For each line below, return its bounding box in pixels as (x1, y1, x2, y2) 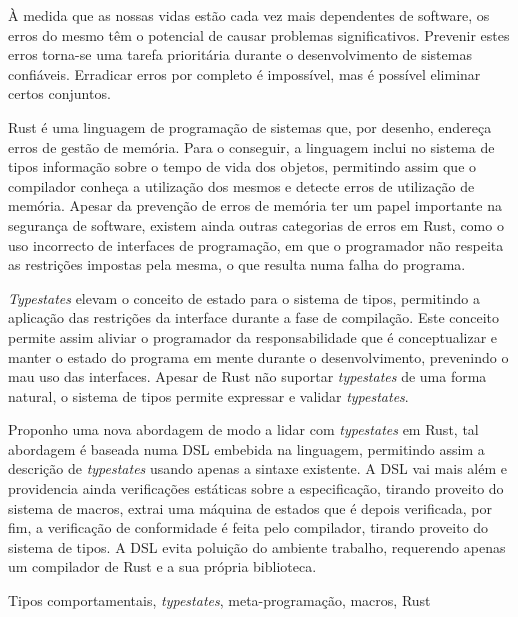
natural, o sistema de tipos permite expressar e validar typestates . (8, 385, 409, 406)
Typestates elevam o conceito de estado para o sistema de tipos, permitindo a (8, 287, 481, 308)
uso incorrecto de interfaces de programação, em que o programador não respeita (8, 234, 504, 255)
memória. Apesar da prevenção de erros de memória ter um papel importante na (8, 195, 502, 216)
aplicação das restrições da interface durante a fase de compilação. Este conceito (8, 307, 500, 328)
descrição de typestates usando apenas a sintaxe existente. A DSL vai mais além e (8, 458, 507, 479)
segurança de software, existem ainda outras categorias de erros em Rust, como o (8, 214, 504, 235)
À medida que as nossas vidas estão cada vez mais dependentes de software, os (8, 5, 490, 25)
